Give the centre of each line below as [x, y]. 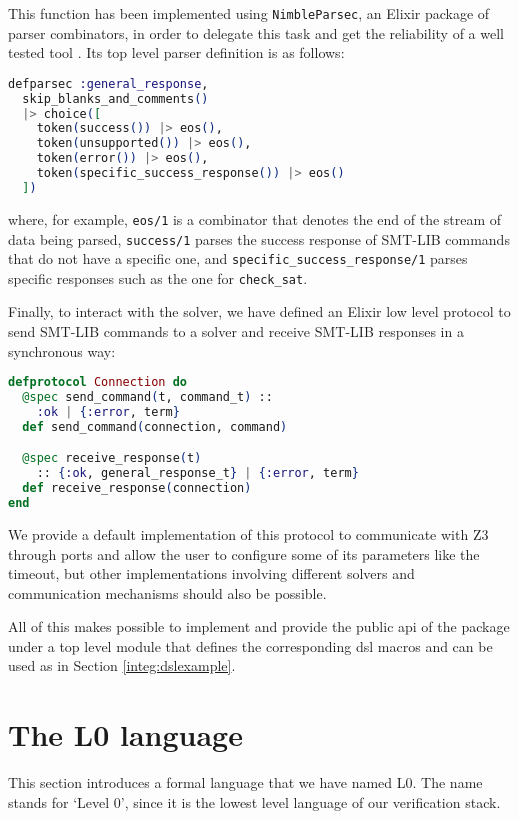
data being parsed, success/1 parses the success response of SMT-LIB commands [259, 238]
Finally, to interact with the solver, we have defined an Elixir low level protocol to [259, 311]
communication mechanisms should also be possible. [167, 592]
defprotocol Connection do [98, 382]
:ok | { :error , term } [108, 412]
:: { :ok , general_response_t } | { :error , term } [197, 473]
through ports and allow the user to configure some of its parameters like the [244, 553]
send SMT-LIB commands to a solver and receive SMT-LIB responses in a [236, 331]
